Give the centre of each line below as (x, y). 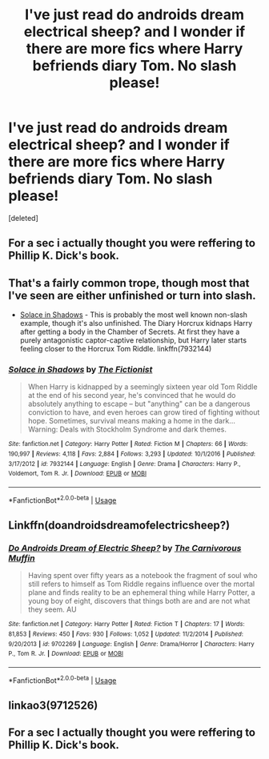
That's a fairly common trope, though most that (129, 283)
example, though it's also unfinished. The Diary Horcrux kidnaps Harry (136, 323)
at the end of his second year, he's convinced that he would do (132, 396)
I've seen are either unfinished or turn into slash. (132, 295)
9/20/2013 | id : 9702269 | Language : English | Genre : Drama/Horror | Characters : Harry (131, 644)
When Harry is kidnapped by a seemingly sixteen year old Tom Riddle (143, 387)
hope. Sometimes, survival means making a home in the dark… (132, 421)
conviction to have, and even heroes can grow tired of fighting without (144, 412)
